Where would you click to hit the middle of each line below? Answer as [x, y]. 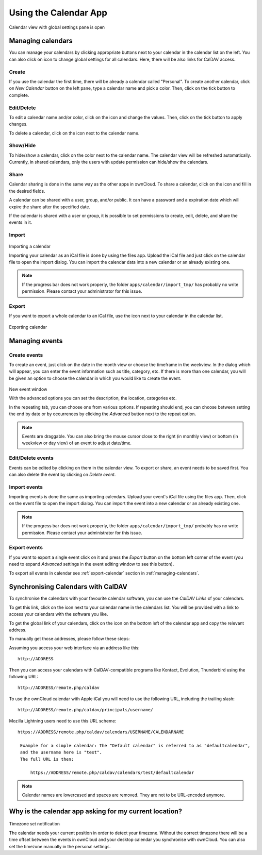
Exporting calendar [28, 327]
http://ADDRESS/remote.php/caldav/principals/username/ [85, 710]
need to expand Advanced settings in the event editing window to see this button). [91, 564]
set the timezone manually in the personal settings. [60, 846]
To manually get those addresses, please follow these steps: [69, 639]
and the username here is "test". [61, 752]
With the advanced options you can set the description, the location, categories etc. [93, 398]
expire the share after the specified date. [50, 207]
